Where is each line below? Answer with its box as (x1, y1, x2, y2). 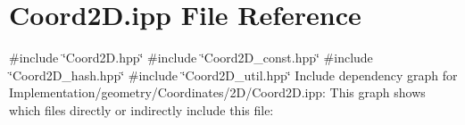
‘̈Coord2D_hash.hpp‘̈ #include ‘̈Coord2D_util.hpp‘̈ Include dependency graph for (9, 65, 458, 84)
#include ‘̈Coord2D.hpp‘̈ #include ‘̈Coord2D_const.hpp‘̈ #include (9, 48, 373, 67)
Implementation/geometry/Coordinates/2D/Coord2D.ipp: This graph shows (9, 83, 426, 102)
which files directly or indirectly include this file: (9, 100, 274, 119)
